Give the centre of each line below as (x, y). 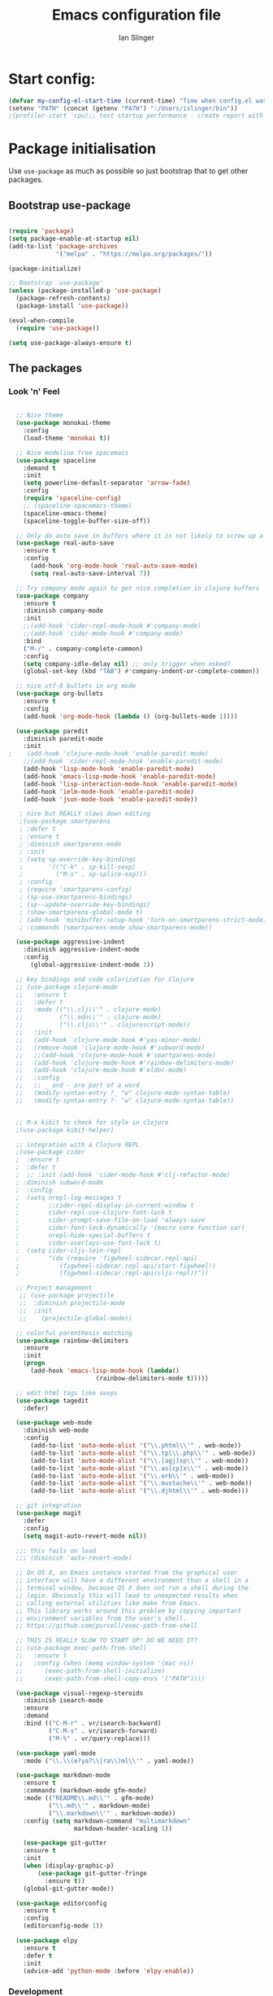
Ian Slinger (136, 37)
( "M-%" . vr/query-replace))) (100, 1738)
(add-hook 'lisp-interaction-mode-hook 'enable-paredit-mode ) (130, 784)
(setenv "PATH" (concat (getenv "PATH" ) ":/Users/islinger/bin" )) (123, 108)
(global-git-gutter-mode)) (69, 1889)
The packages (45, 368)
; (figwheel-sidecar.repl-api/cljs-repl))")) (112, 1273)
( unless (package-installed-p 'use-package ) (85, 291)
